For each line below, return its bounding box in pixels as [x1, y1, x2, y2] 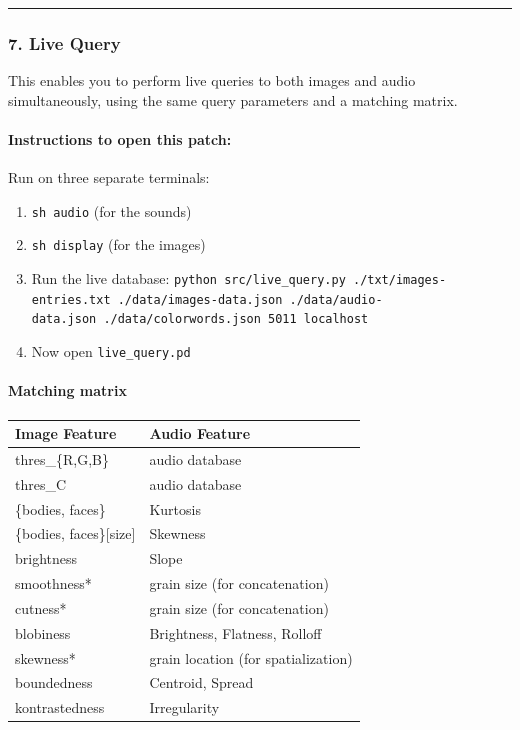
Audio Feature [149, 423, 251, 444]
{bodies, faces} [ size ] [15, 523, 136, 544]
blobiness [15, 622, 71, 643]
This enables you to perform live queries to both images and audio [8, 70, 416, 91]
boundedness [15, 672, 93, 693]
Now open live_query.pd [31, 341, 191, 362]
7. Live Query [8, 30, 121, 55]
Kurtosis [149, 498, 201, 519]
